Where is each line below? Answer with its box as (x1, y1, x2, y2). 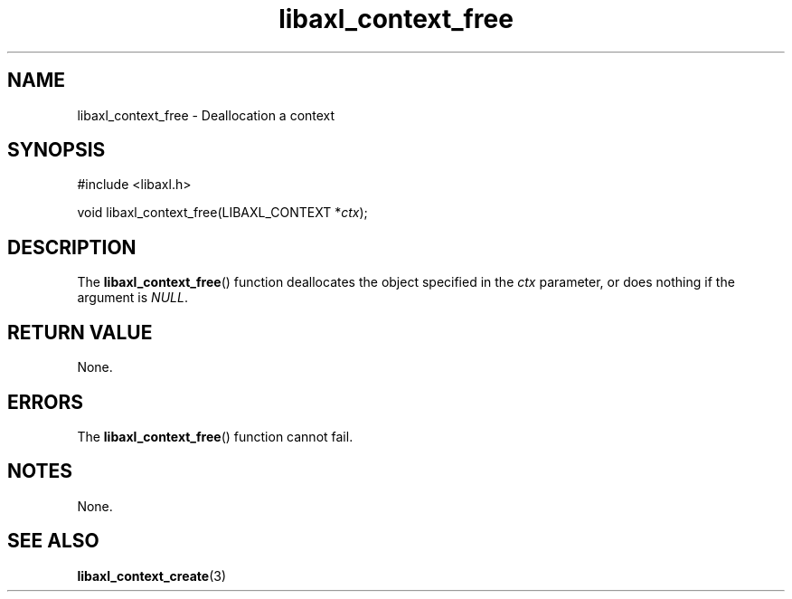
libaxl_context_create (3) (77, 567, 227, 584)
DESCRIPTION (7, 235, 137, 259)
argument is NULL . (77, 290, 188, 306)
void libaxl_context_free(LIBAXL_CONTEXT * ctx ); (77, 204, 368, 221)
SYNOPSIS (7, 138, 106, 162)
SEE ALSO (7, 529, 99, 553)
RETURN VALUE (7, 320, 153, 344)
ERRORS (7, 390, 84, 414)
